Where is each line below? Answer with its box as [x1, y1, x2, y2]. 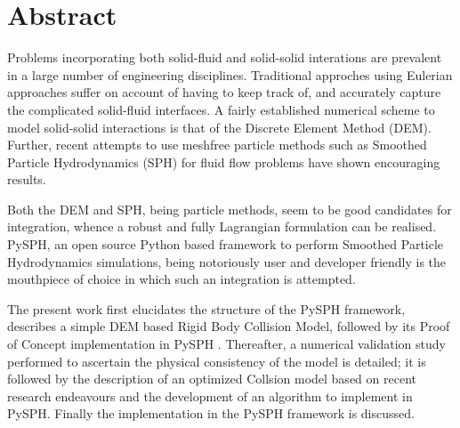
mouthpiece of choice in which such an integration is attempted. [7, 270, 356, 288]
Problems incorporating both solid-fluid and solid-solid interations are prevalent [7, 48, 442, 67]
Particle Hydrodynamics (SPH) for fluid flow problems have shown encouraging [7, 152, 440, 171]
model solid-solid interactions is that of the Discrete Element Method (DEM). [7, 117, 432, 136]
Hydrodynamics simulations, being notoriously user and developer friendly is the [7, 252, 447, 271]
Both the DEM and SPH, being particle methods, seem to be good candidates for [7, 199, 452, 218]
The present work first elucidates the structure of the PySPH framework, [7, 299, 406, 318]
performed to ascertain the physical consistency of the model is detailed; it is [7, 351, 426, 370]
